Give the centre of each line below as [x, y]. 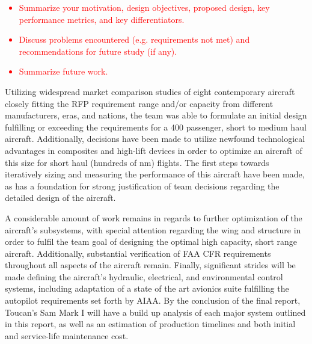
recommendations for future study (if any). [98, 51]
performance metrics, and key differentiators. [102, 19]
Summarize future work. [63, 71]
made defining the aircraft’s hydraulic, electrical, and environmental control [144, 276]
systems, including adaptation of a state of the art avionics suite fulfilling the [147, 288]
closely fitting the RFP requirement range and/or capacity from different [139, 103]
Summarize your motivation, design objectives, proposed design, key [144, 7]
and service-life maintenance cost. [67, 335]
